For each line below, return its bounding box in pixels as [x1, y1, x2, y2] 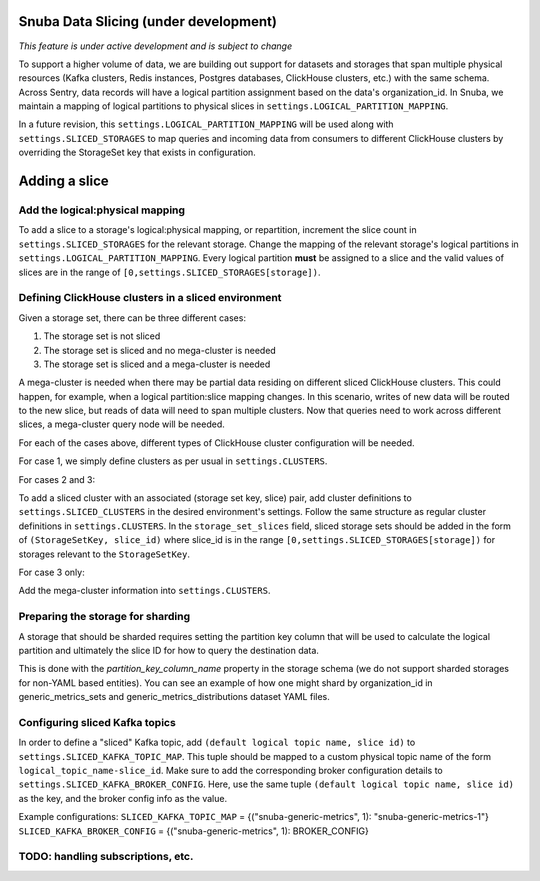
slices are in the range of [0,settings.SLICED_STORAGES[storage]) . [18, 266, 321, 278]
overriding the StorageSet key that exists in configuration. [18, 146, 257, 159]
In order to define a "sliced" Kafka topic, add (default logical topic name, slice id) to [18, 736, 416, 749]
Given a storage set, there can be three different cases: [18, 311, 247, 324]
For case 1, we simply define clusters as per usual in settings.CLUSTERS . [18, 455, 328, 467]
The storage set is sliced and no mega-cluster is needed [43, 344, 277, 356]
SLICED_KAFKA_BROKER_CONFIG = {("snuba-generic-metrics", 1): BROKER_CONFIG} [18, 825, 370, 837]
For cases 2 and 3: [18, 473, 95, 485]
